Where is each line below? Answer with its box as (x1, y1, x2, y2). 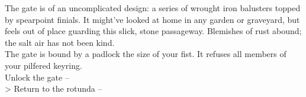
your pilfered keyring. (5, 59, 82, 71)
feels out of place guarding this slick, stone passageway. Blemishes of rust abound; (5, 25, 302, 37)
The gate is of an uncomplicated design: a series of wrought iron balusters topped (5, 2, 301, 14)
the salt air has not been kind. (5, 36, 115, 48)
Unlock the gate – (5, 71, 69, 83)
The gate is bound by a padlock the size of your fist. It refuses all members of (5, 48, 286, 60)
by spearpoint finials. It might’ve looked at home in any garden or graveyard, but (5, 13, 300, 25)
